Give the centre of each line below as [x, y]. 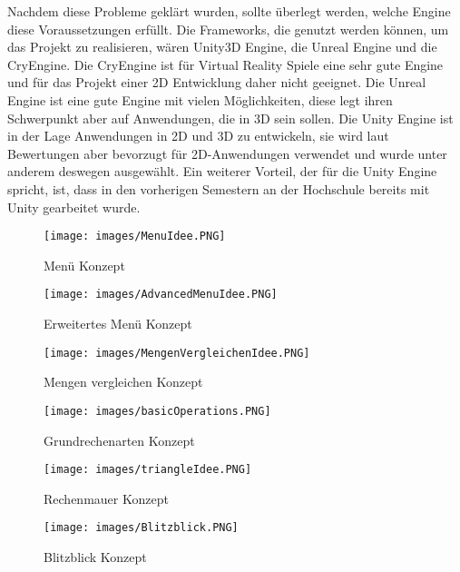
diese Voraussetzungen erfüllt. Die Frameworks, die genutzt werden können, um [228, 29]
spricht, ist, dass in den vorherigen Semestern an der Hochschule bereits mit [219, 188]
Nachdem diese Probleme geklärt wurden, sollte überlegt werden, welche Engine [229, 11]
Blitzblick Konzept [95, 557]
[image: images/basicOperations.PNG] [157, 411]
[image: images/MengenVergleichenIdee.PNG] [177, 353]
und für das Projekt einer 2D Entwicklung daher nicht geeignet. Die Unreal [217, 82]
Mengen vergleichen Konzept [123, 382]
